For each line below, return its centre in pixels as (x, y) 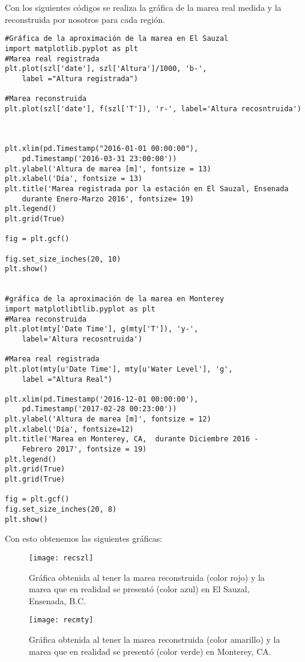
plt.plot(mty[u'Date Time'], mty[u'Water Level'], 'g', (119, 369)
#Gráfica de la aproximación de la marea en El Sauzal (117, 39)
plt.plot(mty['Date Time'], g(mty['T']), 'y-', (102, 329)
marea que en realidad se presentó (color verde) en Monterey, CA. (150, 651)
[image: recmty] (61, 620)
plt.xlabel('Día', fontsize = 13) (74, 179)
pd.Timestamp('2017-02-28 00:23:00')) (99, 409)
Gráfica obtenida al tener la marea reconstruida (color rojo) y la (147, 577)
